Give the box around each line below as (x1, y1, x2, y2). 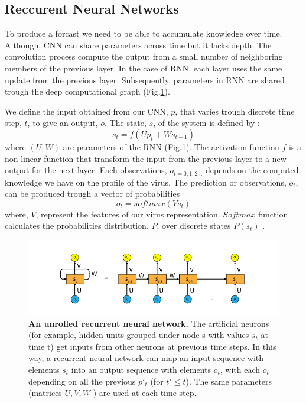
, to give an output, (27, 116, 98, 129)
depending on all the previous (28, 375, 136, 387)
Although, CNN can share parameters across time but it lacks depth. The (5, 38, 272, 51)
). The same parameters (185, 375, 272, 387)
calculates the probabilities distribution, (5, 219, 149, 232)
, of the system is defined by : (153, 116, 260, 129)
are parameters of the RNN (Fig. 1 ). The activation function (63, 140, 279, 152)
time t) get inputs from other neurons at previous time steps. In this (28, 340, 276, 352)
